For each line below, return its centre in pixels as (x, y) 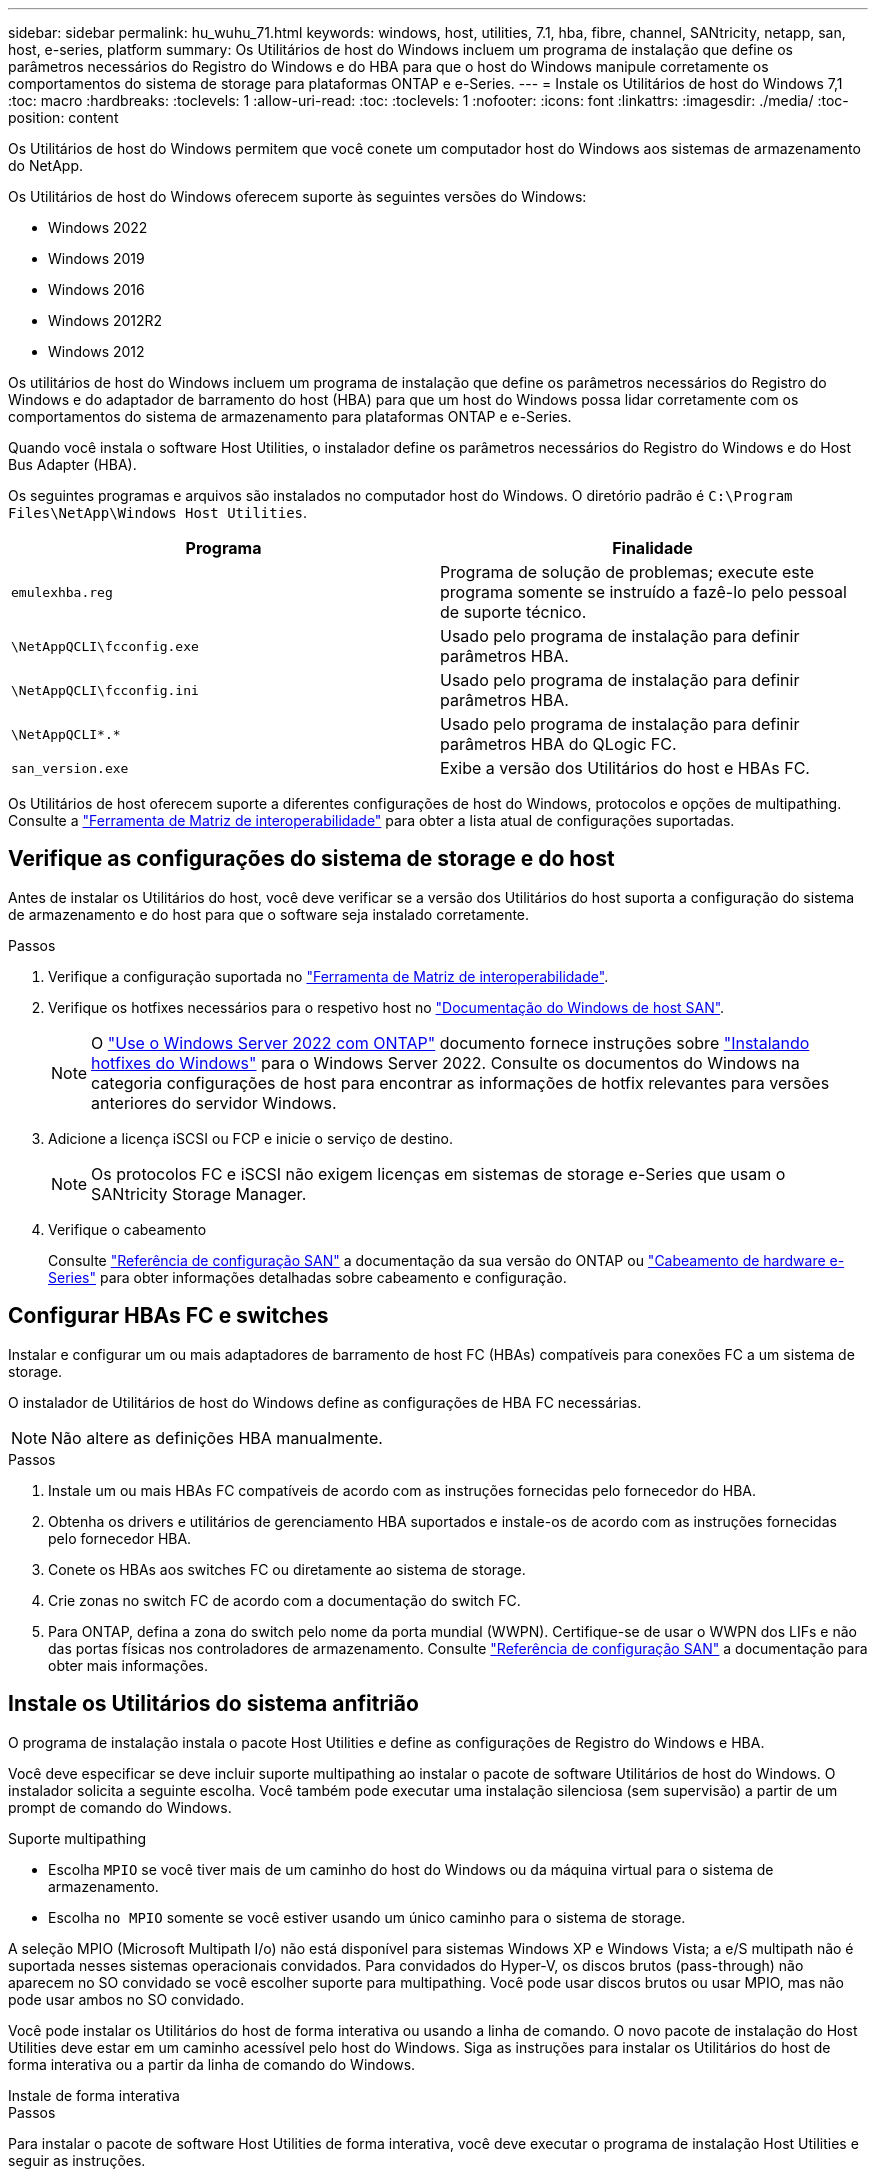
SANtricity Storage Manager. (199, 1193)
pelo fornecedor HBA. (120, 1538)
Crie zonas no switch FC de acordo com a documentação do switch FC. (284, 1600)
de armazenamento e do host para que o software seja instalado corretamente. (269, 914)
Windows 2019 (96, 258)
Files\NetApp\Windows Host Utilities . (158, 512)
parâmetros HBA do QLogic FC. (558, 744)
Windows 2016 (96, 289)
